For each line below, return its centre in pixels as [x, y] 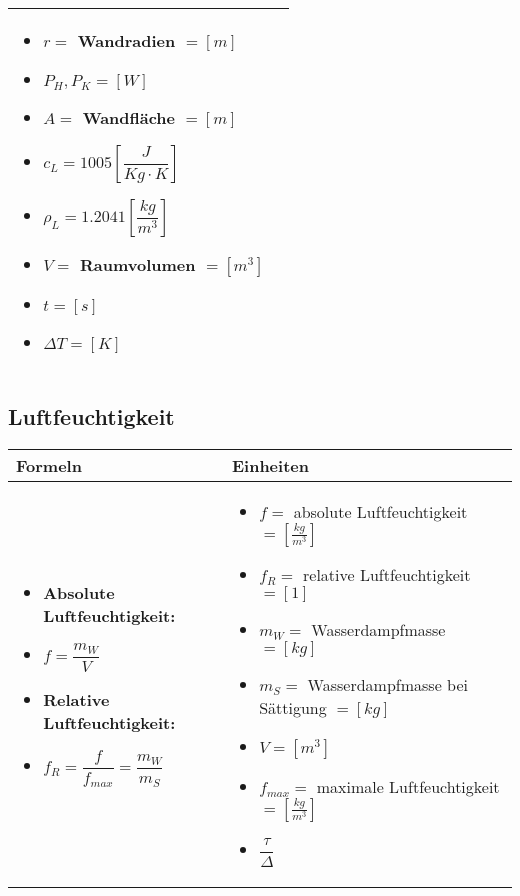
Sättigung [293, 708]
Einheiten [270, 466]
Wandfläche [129, 117]
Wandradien [126, 40]
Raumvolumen [137, 264]
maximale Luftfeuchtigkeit [408, 787]
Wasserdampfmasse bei [387, 685]
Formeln [49, 466]
